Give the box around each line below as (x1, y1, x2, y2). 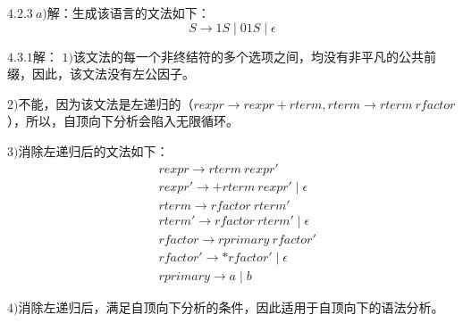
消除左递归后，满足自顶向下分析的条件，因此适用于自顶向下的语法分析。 (18, 297, 444, 316)
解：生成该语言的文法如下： (46, 4, 210, 21)
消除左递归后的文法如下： (18, 141, 169, 160)
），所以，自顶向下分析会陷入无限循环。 (7, 112, 239, 130)
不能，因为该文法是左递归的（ (18, 94, 194, 112)
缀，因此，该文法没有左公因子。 (7, 64, 195, 83)
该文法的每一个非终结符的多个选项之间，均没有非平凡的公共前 (72, 46, 436, 65)
